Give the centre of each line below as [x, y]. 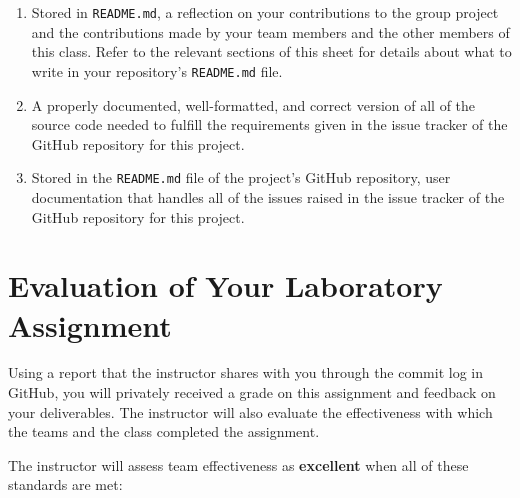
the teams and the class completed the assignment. [164, 431]
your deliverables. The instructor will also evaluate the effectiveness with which [250, 411]
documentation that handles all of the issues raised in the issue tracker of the [268, 196]
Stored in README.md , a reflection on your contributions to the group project [265, 12]
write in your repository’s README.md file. [157, 70]
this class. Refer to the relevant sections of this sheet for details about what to [271, 51]
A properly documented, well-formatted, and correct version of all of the [253, 104]
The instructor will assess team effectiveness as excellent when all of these [238, 464]
